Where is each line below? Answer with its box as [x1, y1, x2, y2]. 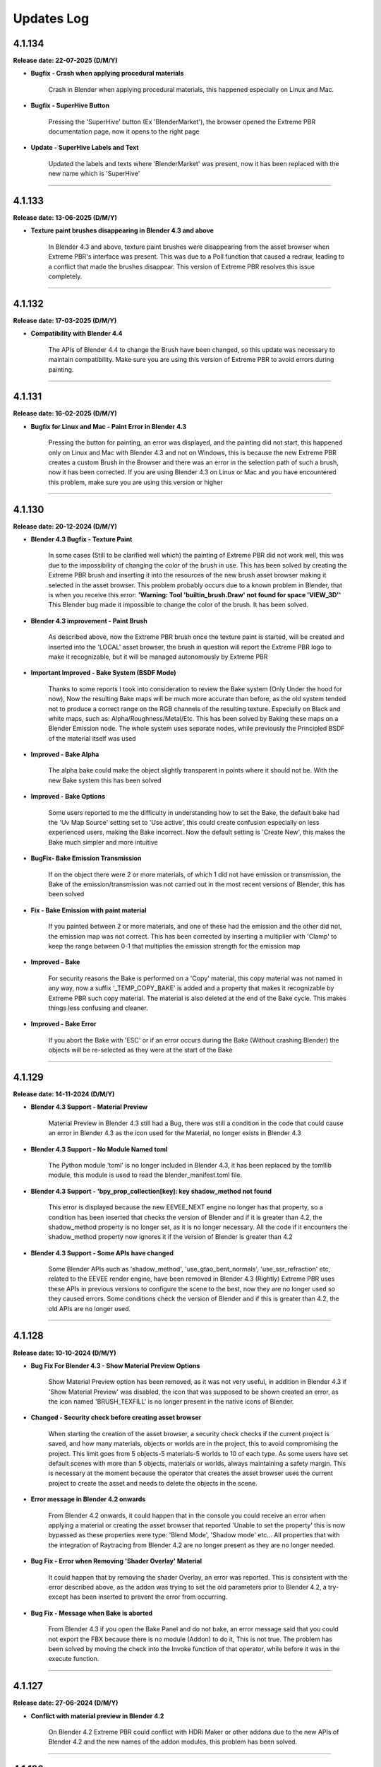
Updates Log [13, 11, 90, 26]
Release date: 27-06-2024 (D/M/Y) [13, 1698, 119, 1707]
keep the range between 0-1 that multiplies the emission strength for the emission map [48, 941, 301, 950]
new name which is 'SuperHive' [48, 170, 140, 178]
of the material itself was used [48, 734, 137, 742]
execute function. [48, 1655, 99, 1663]
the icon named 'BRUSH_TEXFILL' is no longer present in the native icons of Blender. [48, 1397, 294, 1406]
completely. [48, 272, 83, 281]
